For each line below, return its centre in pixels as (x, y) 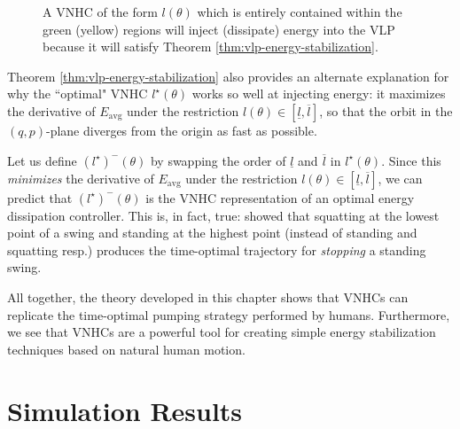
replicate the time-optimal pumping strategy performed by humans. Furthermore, (229, 314)
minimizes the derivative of (81, 178)
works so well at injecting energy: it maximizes (319, 94)
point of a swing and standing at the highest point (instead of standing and (212, 233)
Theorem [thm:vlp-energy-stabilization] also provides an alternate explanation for (228, 76)
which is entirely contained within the (300, 12)
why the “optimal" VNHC (78, 94)
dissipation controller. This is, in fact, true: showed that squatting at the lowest (223, 215)
